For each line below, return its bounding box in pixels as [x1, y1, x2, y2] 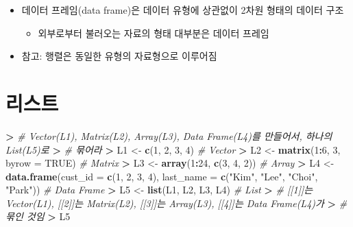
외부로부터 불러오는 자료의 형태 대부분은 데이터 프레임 [38, 25, 269, 40]
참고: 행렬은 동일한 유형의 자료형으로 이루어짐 [21, 49, 217, 63]
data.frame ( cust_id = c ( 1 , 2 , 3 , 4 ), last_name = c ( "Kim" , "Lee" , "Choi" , [5, 169, 318, 183]
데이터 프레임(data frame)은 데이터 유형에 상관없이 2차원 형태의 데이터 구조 [21, 3, 344, 16]
